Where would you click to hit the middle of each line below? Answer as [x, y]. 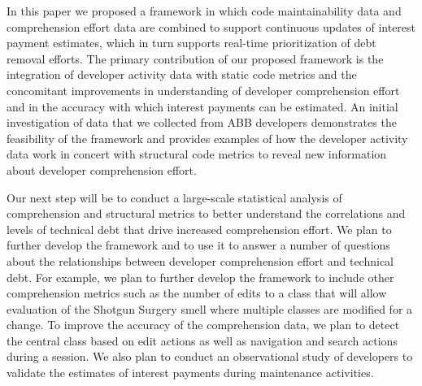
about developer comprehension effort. [102, 169]
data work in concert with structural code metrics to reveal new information [197, 154]
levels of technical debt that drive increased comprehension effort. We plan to [199, 229]
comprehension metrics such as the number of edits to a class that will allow [197, 293]
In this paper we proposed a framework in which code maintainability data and [204, 11]
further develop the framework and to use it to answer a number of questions [198, 245]
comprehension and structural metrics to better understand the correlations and [206, 213]
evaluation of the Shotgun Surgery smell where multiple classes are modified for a [210, 308]
